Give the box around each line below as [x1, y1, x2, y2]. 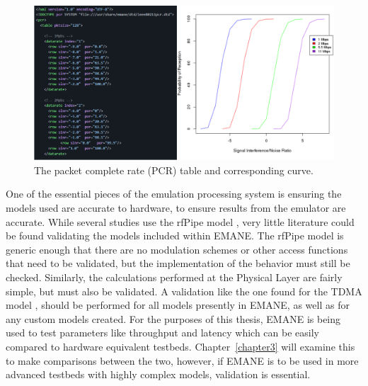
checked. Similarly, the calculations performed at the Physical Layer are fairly [6, 269, 343, 284]
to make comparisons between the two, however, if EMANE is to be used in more [6, 353, 359, 368]
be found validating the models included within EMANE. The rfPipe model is [6, 228, 344, 243]
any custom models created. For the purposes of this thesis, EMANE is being [6, 311, 341, 326]
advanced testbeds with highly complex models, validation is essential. [6, 367, 311, 382]
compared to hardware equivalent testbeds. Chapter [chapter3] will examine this [6, 339, 355, 353]
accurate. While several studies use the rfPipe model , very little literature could [6, 214, 355, 229]
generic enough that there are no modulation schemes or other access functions [6, 242, 348, 256]
